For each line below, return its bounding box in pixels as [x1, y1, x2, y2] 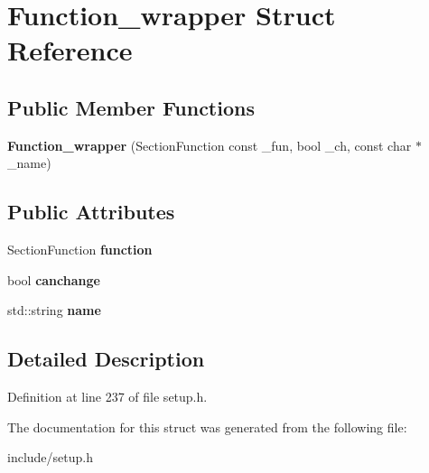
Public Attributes [7, 198, 175, 226]
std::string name [7, 301, 101, 320]
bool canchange [7, 270, 100, 289]
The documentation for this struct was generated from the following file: [7, 417, 407, 436]
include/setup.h [7, 448, 93, 467]
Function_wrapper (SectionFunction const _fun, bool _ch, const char [7, 135, 412, 154]
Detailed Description [7, 345, 205, 373]
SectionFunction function [7, 240, 153, 259]
